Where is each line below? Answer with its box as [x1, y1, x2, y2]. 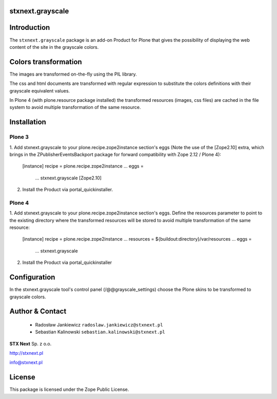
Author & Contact [9, 307, 67, 316]
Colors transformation [9, 57, 82, 66]
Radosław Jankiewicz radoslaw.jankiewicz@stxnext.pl [35, 321, 164, 328]
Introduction [9, 23, 50, 32]
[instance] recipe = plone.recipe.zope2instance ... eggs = [22, 163, 144, 169]
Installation [9, 118, 46, 126]
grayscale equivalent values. [9, 87, 70, 94]
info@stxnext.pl [9, 359, 43, 366]
